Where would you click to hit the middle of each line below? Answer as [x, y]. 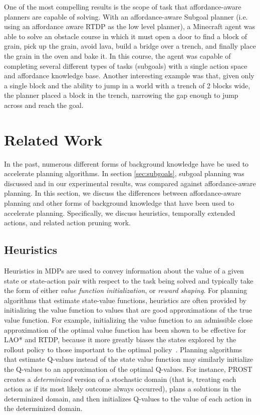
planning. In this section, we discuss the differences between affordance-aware [123, 193]
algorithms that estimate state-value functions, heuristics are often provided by [125, 300]
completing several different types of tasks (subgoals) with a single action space [126, 65]
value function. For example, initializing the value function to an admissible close [128, 319]
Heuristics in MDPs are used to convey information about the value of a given [124, 271]
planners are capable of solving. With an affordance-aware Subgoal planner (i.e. [126, 16]
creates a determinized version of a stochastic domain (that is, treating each [120, 379]
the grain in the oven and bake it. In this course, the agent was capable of [117, 55]
